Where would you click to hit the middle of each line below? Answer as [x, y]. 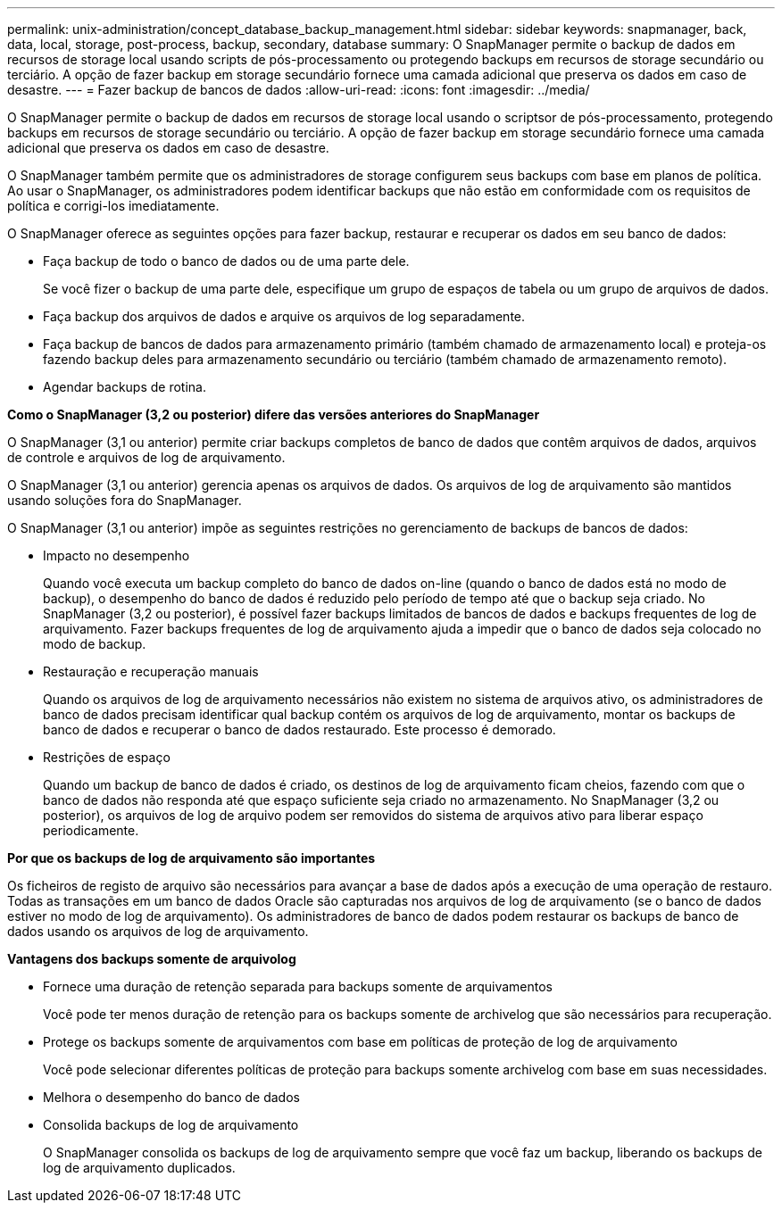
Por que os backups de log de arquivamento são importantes [191, 858]
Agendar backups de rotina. [125, 387]
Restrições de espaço [107, 757]
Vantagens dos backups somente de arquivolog [152, 959]
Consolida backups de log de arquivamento [171, 1125]
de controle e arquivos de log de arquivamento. [146, 457]
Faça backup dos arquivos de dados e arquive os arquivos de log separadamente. [284, 316]
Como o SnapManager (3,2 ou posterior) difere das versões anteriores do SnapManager [274, 414]
